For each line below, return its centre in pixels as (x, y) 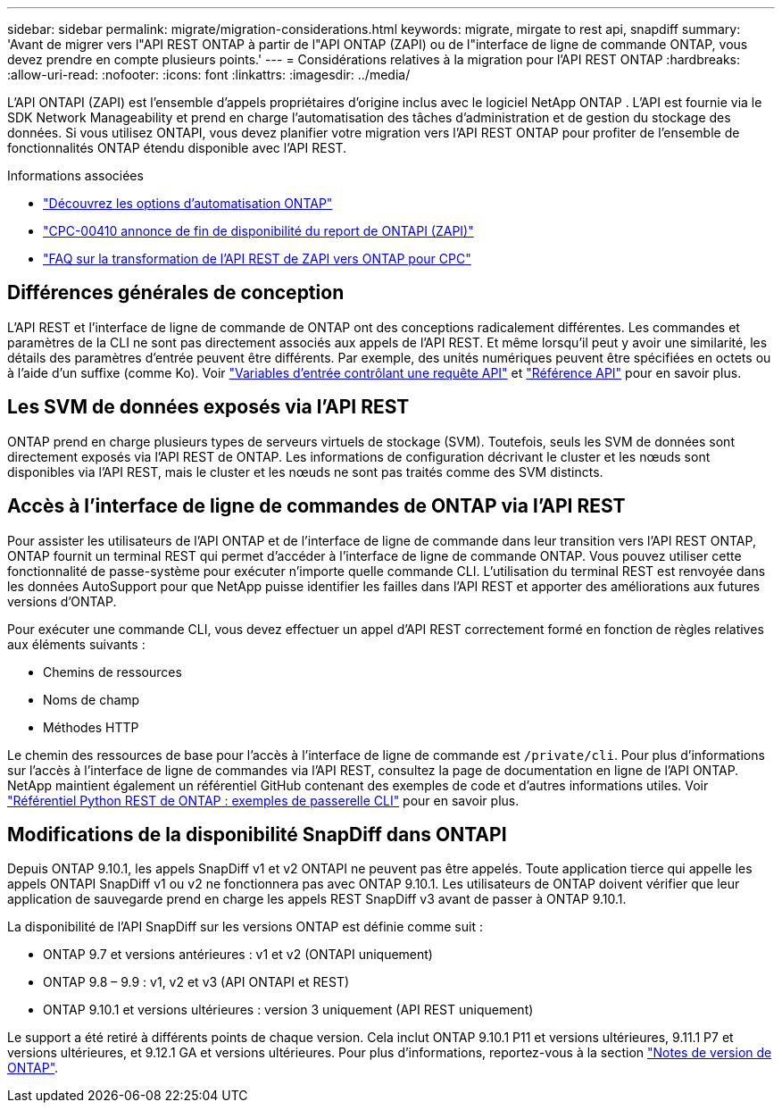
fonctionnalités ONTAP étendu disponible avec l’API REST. (177, 148)
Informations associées (75, 175)
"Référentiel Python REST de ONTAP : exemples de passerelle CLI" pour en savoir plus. (263, 800)
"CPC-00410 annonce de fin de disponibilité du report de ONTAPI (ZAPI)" (258, 231)
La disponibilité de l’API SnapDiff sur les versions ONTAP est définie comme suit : (245, 927)
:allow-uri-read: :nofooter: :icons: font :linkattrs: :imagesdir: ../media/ (209, 75)
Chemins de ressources (112, 672)
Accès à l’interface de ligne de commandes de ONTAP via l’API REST (316, 506)
